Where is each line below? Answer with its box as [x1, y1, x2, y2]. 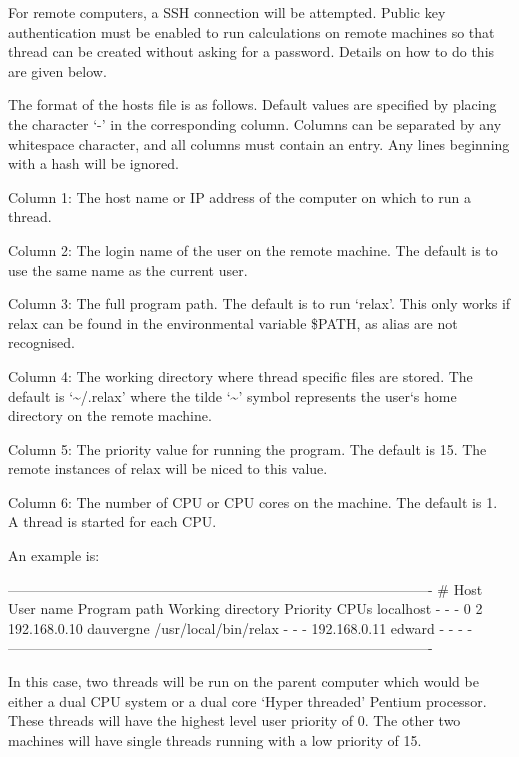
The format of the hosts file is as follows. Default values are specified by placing [8, 94, 497, 115]
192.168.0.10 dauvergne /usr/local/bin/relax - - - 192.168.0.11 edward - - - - [8, 617, 473, 638]
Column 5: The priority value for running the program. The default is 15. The [8, 438, 487, 459]
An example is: [8, 545, 100, 566]
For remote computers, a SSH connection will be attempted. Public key [8, 2, 446, 22]
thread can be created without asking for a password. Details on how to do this [8, 41, 495, 62]
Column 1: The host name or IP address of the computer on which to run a [8, 186, 471, 207]
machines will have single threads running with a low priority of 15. [8, 729, 422, 750]
